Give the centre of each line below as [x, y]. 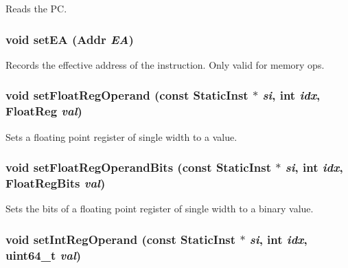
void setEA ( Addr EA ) [70, 39]
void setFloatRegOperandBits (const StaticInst [139, 167]
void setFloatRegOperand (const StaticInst [127, 95]
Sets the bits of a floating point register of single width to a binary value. [160, 209]
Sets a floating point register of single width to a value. [121, 136]
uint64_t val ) [44, 255]
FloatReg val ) [44, 111]
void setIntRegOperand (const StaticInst [121, 239]
